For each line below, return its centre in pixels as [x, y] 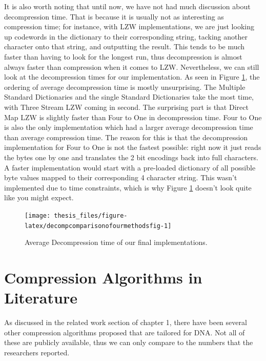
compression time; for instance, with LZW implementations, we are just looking [129, 26]
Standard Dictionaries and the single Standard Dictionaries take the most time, [129, 97]
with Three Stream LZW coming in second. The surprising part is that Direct [126, 107]
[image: [38, 215]
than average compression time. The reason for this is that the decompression [126, 137]
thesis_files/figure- [91, 215]
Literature [41, 298]
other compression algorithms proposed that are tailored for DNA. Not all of [125, 332]
